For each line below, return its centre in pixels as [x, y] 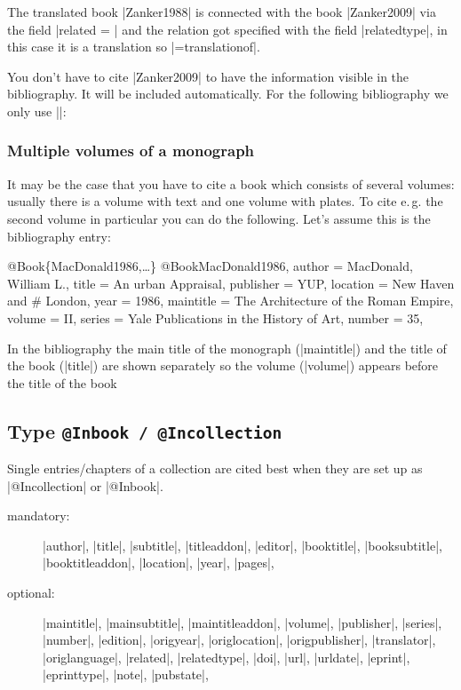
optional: [31, 593]
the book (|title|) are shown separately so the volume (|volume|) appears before [223, 365]
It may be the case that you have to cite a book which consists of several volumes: [231, 183]
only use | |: [37, 111]
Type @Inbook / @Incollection [145, 430]
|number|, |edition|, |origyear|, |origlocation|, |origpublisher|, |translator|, [239, 640]
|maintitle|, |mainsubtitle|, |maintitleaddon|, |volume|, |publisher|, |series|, [242, 622]
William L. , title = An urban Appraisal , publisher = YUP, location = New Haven [231, 283]
